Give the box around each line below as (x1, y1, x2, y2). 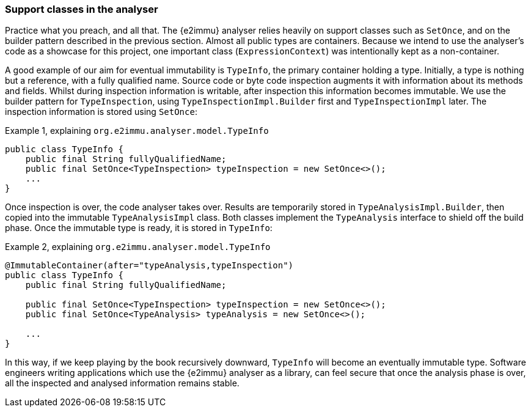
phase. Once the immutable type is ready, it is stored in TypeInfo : (5, 223, 273, 234)
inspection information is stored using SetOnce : (5, 106, 197, 117)
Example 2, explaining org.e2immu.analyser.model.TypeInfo (5, 241, 271, 252)
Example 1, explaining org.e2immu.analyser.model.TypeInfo (5, 125, 269, 136)
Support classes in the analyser (5, 3, 158, 15)
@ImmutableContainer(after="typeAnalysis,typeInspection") (5, 260, 294, 271)
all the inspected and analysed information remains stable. (5, 378, 240, 389)
